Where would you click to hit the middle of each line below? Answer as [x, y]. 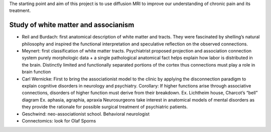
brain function [36, 72]
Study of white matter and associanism [72, 25]
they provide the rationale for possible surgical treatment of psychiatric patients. [105, 107]
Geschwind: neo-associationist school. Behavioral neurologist [86, 114]
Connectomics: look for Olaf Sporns [59, 120]
